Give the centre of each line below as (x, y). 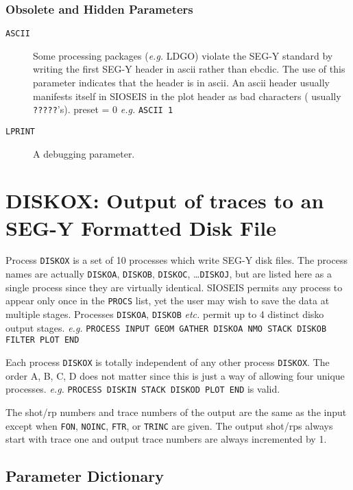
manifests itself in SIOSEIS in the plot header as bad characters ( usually (187, 96)
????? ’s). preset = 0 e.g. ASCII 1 (103, 109)
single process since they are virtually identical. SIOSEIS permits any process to (174, 287)
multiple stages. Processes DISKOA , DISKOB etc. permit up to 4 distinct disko (165, 314)
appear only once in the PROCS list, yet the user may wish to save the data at (168, 301)
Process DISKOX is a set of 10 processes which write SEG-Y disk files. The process (176, 260)
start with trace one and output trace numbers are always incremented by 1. (166, 439)
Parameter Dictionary (85, 476)
